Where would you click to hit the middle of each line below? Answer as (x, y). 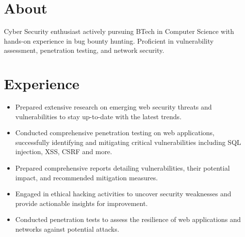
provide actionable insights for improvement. (82, 203)
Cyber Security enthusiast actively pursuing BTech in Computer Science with (119, 31)
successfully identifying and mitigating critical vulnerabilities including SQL (128, 142)
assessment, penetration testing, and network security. (84, 50)
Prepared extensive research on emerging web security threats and (114, 107)
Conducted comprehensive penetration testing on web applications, (115, 133)
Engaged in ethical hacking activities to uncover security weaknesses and (123, 194)
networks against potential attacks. (67, 229)
